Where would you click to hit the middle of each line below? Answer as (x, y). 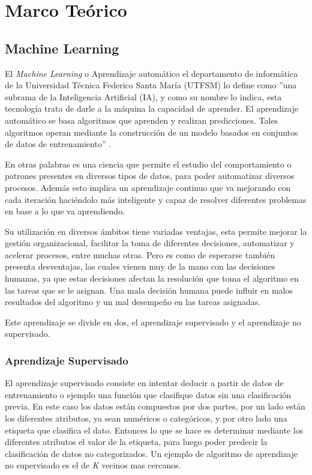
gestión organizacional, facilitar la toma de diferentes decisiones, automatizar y (150, 243)
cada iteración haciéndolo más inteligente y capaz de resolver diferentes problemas (156, 199)
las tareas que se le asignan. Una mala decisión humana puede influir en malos (149, 290)
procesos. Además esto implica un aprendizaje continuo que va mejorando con (148, 187)
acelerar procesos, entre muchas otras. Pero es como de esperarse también (140, 254)
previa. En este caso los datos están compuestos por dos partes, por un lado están (155, 406)
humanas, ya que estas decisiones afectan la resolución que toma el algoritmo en (152, 278)
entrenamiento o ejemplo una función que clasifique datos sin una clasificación (148, 394)
